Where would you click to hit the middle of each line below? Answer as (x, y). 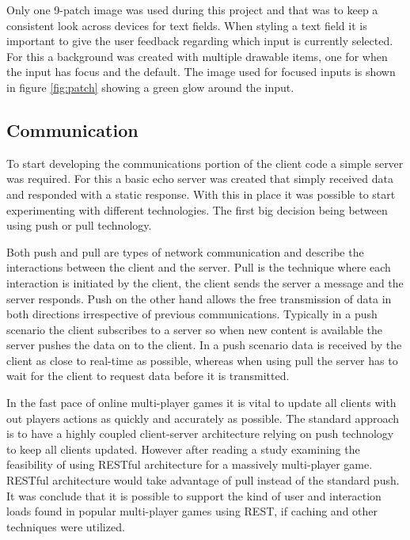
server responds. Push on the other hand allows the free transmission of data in (199, 298)
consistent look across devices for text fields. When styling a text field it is (187, 25)
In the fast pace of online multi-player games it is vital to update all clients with (201, 403)
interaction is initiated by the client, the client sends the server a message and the (205, 282)
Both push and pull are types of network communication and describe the (185, 251)
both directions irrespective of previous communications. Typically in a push (192, 314)
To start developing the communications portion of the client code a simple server (205, 163)
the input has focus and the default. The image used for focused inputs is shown (201, 72)
